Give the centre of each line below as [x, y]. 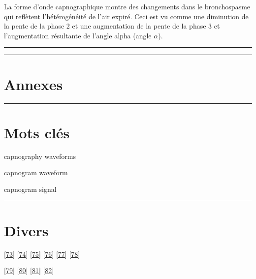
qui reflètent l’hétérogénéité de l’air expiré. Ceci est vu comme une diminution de [126, 16]
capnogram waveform [36, 172]
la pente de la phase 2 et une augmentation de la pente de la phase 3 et [112, 26]
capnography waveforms [40, 156]
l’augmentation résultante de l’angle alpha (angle [78, 35]
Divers [26, 230]
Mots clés [37, 132]
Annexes [33, 84]
